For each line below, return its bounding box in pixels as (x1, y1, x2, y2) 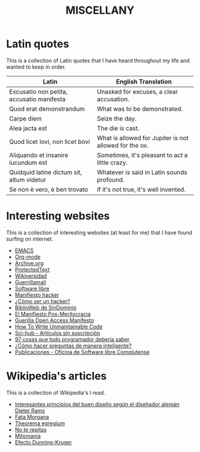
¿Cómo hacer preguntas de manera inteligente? (14, 342, 132, 349)
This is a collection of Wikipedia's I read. (6, 389, 105, 396)
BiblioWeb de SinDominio (14, 304, 77, 311)
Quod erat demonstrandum (9, 104, 85, 113)
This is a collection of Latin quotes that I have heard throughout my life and (6, 57, 190, 64)
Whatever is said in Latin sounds (96, 168, 187, 176)
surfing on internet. (6, 235, 54, 242)
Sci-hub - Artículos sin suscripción (14, 329, 101, 336)
